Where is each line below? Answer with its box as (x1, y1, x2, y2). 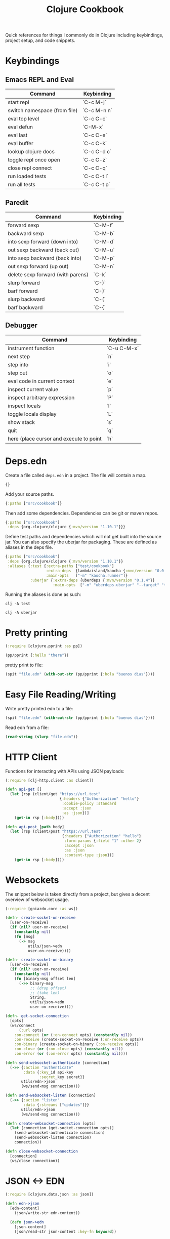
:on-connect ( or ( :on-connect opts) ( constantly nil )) (14, 1032, 133, 1038)
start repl (8, 99, 29, 106)
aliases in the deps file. (5, 544, 53, 550)
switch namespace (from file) (8, 107, 78, 114)
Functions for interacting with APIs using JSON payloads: (5, 768, 125, 774)
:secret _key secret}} (39, 1074, 85, 1080)
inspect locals (8, 402, 41, 409)
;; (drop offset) (30, 986, 67, 991)
